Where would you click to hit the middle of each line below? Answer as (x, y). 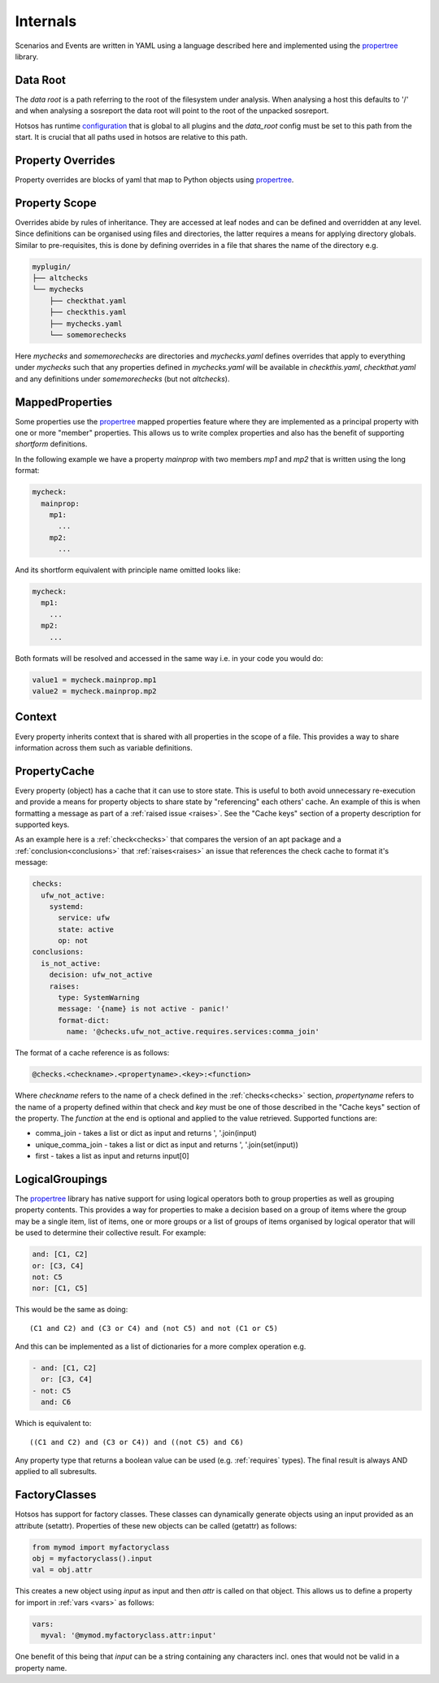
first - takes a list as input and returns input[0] (113, 1156)
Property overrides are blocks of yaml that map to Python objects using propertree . (154, 180)
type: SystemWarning (99, 998)
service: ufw (84, 918)
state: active (86, 929)
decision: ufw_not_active (101, 975)
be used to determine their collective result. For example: (111, 1233)
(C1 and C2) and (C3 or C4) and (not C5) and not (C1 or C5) (154, 1328)
